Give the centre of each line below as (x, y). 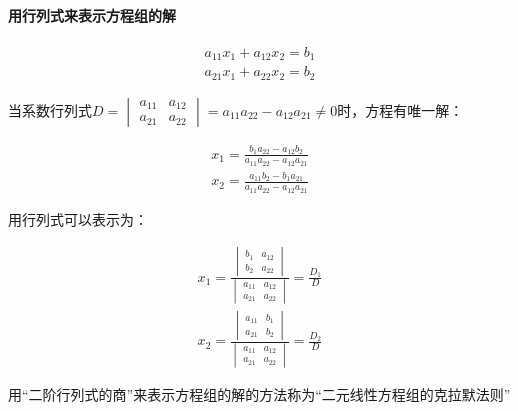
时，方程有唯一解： (400, 109)
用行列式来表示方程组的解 (92, 14)
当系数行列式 (50, 109)
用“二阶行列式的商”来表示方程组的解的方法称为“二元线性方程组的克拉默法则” (259, 393)
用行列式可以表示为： (78, 218)
